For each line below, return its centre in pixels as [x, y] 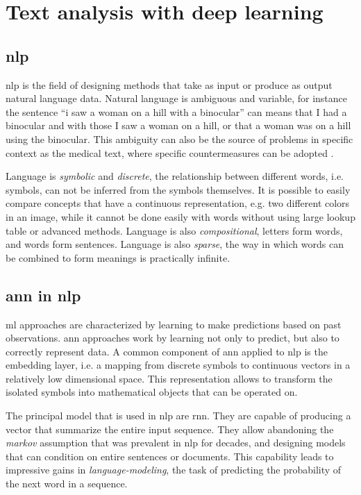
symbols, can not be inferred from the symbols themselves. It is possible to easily [178, 189]
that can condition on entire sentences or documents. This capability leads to [170, 456]
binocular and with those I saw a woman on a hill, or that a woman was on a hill [178, 125]
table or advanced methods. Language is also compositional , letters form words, [174, 230]
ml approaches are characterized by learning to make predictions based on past [174, 324]
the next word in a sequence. [67, 484]
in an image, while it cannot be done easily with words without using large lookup [180, 216]
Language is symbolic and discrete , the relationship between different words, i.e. [175, 176]
